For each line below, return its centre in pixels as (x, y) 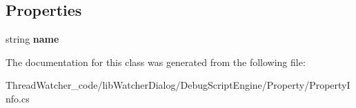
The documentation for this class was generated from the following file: (156, 62)
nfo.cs (18, 98)
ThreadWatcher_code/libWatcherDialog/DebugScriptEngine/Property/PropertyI (178, 85)
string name (32, 39)
